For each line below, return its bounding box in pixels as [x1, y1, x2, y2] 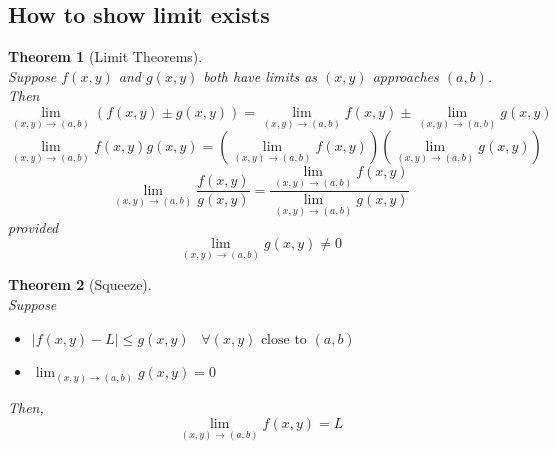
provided [8, 216, 59, 237]
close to [260, 332, 307, 347]
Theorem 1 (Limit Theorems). [8, 46, 203, 67]
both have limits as [203, 65, 318, 86]
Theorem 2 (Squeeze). [8, 274, 152, 295]
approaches [372, 65, 439, 86]
